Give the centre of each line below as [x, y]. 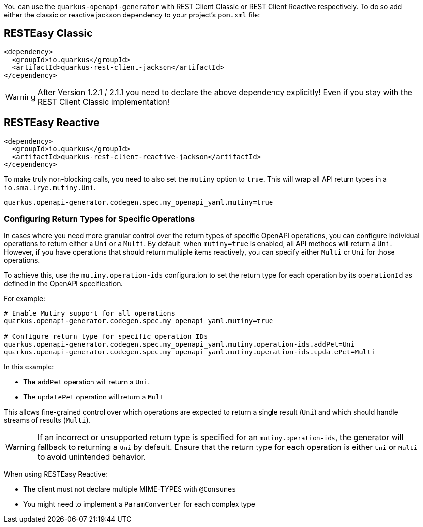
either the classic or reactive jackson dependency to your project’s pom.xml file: [132, 15]
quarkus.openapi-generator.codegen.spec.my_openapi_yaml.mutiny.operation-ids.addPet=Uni [179, 344]
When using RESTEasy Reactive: [56, 474]
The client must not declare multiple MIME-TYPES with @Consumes [130, 489]
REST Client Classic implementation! [104, 102]
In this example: [29, 367]
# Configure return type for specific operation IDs [106, 337]
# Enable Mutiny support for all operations [90, 313]
